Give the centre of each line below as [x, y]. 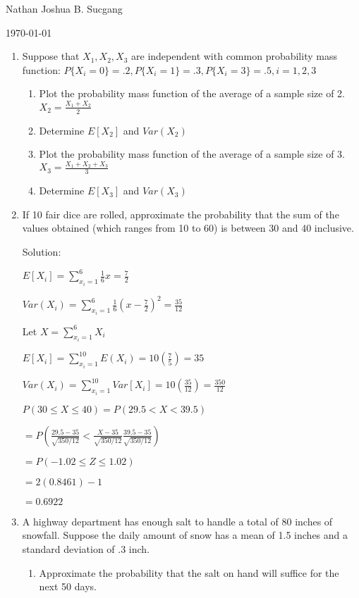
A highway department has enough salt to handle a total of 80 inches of [177, 521]
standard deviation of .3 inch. [86, 549]
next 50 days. [68, 586]
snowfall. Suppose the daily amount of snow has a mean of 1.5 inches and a [185, 535]
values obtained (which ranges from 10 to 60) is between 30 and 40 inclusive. [188, 228]
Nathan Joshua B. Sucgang [64, 8]
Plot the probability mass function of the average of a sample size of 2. [192, 93]
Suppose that [51, 56]
